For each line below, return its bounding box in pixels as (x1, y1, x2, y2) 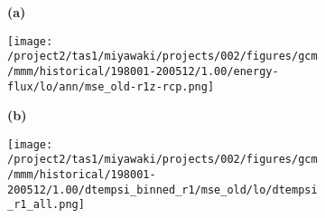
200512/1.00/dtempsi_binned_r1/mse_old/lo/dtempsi (7, 183, 318, 196)
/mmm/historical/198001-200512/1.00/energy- (7, 64, 279, 78)
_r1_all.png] (7, 198, 85, 212)
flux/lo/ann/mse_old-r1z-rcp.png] (7, 80, 215, 93)
